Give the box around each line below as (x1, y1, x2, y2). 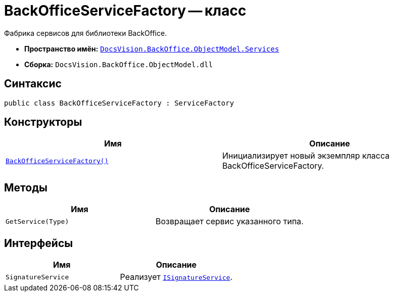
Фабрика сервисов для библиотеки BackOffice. (4, 28, 167, 37)
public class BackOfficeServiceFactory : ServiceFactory (4, 98, 234, 107)
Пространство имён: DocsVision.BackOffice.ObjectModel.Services (24, 44, 279, 53)
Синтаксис (4, 77, 62, 90)
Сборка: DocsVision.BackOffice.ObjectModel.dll (24, 60, 213, 69)
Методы (4, 181, 47, 194)
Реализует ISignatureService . (120, 272, 233, 282)
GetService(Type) (6, 217, 69, 225)
